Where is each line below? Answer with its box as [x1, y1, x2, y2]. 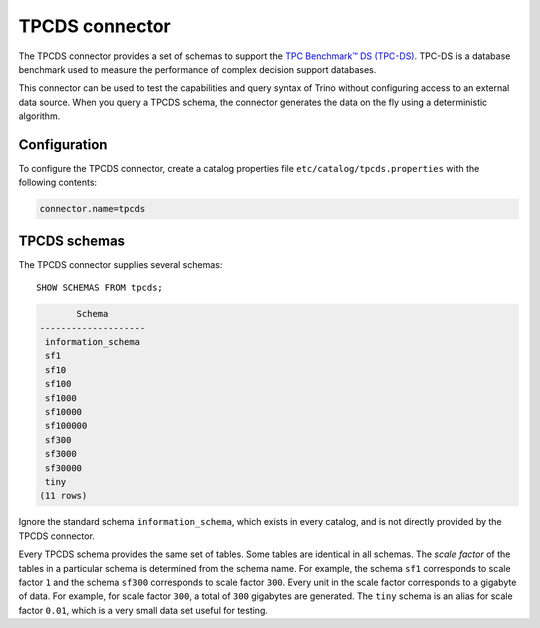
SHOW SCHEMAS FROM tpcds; [36, 282, 164, 294]
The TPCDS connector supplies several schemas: [18, 258, 223, 270]
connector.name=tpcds [39, 203, 146, 215]
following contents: [18, 176, 98, 189]
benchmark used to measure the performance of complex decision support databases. [18, 63, 377, 75]
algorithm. [18, 110, 61, 122]
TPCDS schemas [18, 232, 125, 249]
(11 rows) [39, 490, 88, 502]
